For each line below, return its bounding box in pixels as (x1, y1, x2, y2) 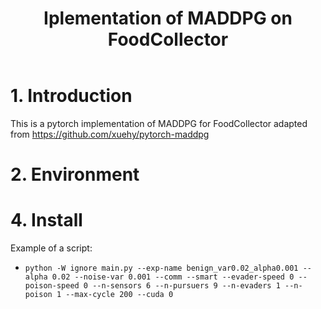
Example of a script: (10, 242, 93, 254)
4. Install (10, 209, 83, 232)
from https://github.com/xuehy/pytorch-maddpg (10, 128, 210, 140)
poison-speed (24, 281, 80, 291)
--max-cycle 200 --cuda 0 (65, 290, 174, 300)
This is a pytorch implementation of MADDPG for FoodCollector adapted (10, 117, 308, 129)
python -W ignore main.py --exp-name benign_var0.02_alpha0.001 (24, 263, 299, 274)
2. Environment (10, 163, 140, 186)
